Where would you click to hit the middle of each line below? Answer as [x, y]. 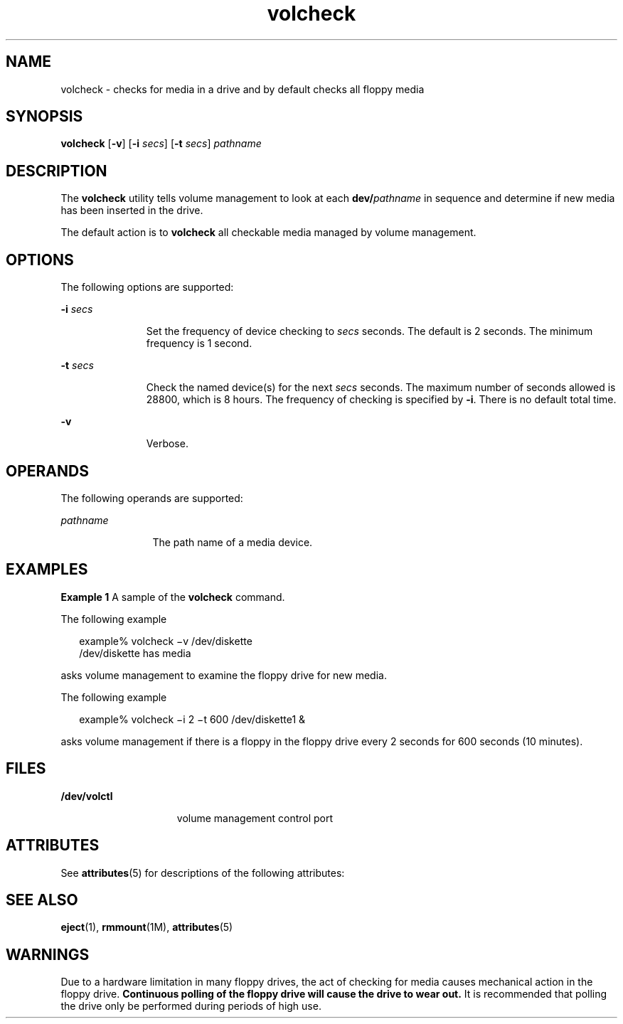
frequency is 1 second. [199, 343]
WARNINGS [48, 954]
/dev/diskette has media [135, 653]
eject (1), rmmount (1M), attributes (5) [147, 927]
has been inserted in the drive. [132, 210]
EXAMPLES [47, 570]
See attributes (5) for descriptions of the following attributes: [203, 873]
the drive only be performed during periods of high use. [191, 1006]
